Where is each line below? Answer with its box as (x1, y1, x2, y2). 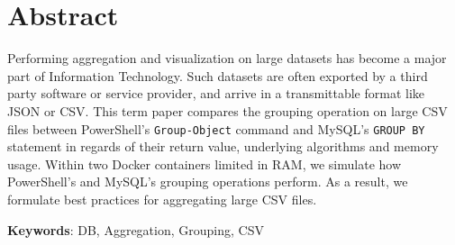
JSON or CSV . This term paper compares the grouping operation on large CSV (7, 101, 448, 120)
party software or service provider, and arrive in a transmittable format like (7, 84, 425, 103)
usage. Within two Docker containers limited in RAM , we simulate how (7, 154, 402, 173)
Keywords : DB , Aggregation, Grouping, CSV (7, 220, 264, 239)
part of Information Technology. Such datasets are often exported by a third (7, 66, 428, 85)
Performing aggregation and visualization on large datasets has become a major (7, 49, 447, 68)
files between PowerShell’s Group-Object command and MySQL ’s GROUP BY (7, 119, 425, 138)
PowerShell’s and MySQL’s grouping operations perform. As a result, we (7, 172, 408, 191)
